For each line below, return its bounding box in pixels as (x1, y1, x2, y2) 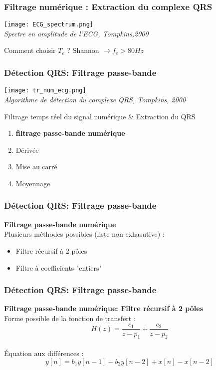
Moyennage (15, 178, 50, 188)
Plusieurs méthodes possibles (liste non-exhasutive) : (4, 229, 165, 239)
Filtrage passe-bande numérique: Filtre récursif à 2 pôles (4, 303, 203, 314)
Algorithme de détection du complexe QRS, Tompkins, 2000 (4, 94, 186, 104)
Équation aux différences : (4, 348, 84, 358)
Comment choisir (4, 45, 56, 55)
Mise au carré (15, 161, 57, 172)
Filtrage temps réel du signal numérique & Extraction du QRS (4, 111, 196, 121)
